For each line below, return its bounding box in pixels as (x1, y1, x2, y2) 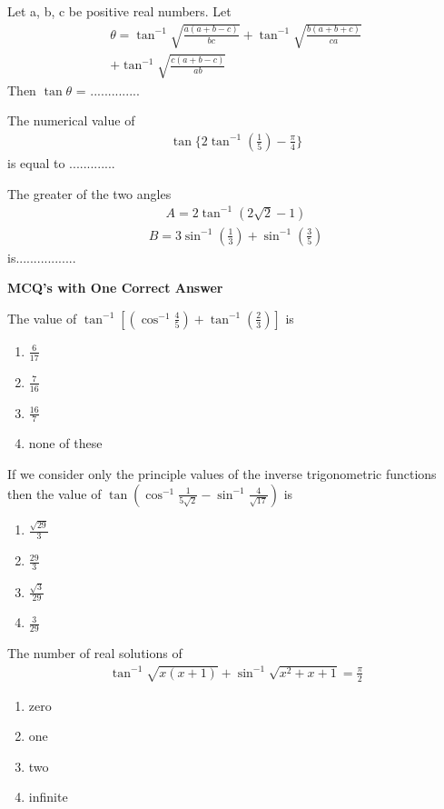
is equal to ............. (7, 153, 115, 172)
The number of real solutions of (7, 644, 183, 663)
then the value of (7, 484, 102, 503)
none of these (28, 434, 103, 453)
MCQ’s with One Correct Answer (7, 278, 223, 297)
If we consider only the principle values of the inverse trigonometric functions (7, 464, 437, 483)
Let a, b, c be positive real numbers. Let (7, 2, 232, 20)
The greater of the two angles (7, 184, 172, 203)
